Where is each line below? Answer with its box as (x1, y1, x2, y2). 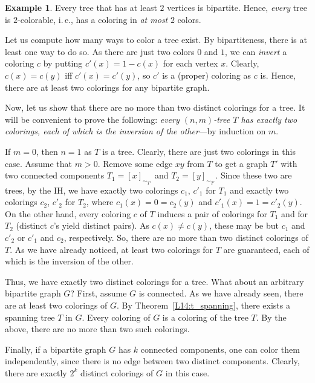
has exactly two (241, 113, 297, 125)
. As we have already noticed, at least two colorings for (10, 243, 213, 255)
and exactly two (230, 183, 289, 196)
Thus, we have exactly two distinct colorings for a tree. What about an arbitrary (5, 275, 304, 287)
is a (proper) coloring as (162, 68, 252, 81)
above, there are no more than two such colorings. (5, 322, 190, 335)
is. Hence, (260, 68, 296, 81)
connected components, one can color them (140, 342, 300, 355)
